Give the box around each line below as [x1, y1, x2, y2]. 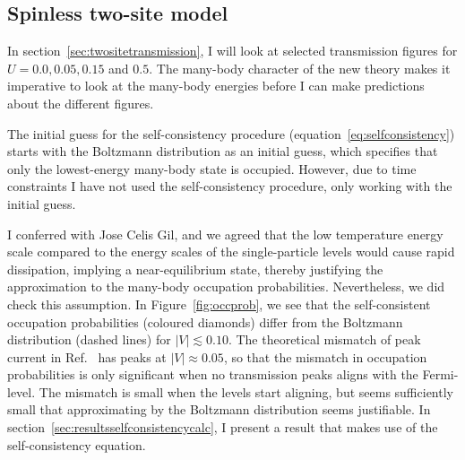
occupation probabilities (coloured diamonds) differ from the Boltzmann [7, 312, 403, 331]
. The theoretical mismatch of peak [228, 330, 421, 349]
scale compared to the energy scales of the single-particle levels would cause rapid [7, 242, 455, 261]
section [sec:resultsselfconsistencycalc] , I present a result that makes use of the [7, 418, 438, 437]
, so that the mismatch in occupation [223, 347, 427, 366]
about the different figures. [7, 93, 154, 112]
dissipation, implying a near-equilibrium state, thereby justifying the [7, 259, 383, 278]
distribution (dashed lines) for [7, 330, 171, 349]
